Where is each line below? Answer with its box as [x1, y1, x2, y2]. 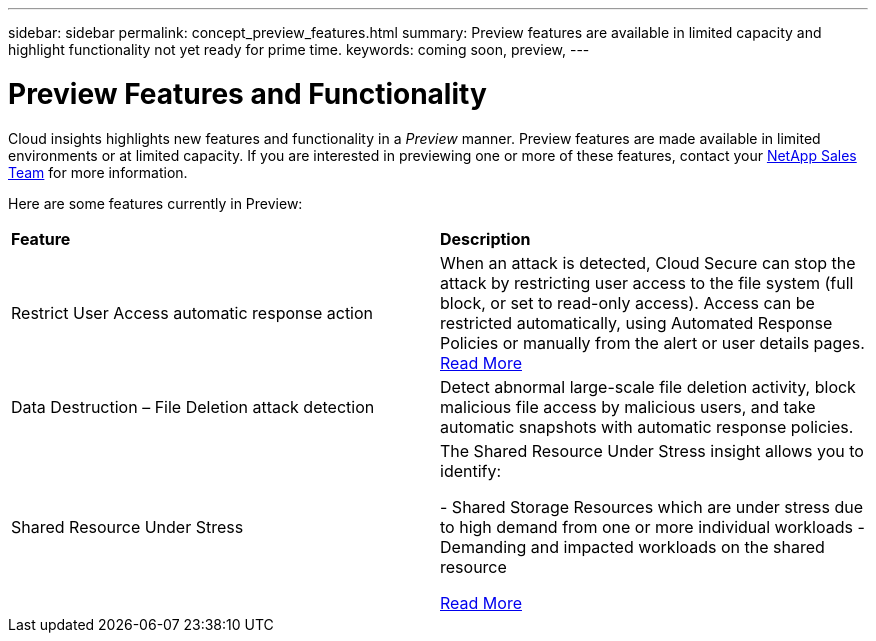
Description [440, 228, 531, 249]
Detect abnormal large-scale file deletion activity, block [440, 376, 856, 397]
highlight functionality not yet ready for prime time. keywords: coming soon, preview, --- [8, 41, 590, 58]
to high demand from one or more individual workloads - [440, 516, 865, 537]
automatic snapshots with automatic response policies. [440, 416, 854, 437]
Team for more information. [8, 163, 188, 181]
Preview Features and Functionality [8, 76, 487, 111]
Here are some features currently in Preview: [8, 194, 303, 212]
